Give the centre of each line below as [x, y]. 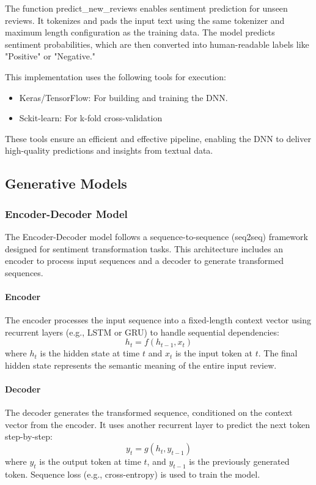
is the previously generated [239, 461]
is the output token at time [90, 461]
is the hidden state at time [90, 353]
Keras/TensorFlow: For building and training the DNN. [123, 97]
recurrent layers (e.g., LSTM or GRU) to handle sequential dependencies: [142, 332]
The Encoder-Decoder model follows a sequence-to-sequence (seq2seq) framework [156, 236]
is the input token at [214, 353]
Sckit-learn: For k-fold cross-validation [91, 118]
